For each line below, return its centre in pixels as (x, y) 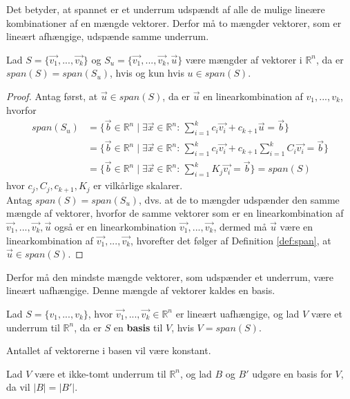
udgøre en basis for (292, 373)
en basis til (138, 327)
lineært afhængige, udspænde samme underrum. (108, 36)
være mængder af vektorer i (244, 59)
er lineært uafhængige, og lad (237, 313)
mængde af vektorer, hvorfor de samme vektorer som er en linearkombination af (175, 213)
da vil (18, 387)
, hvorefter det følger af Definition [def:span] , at (231, 240)
